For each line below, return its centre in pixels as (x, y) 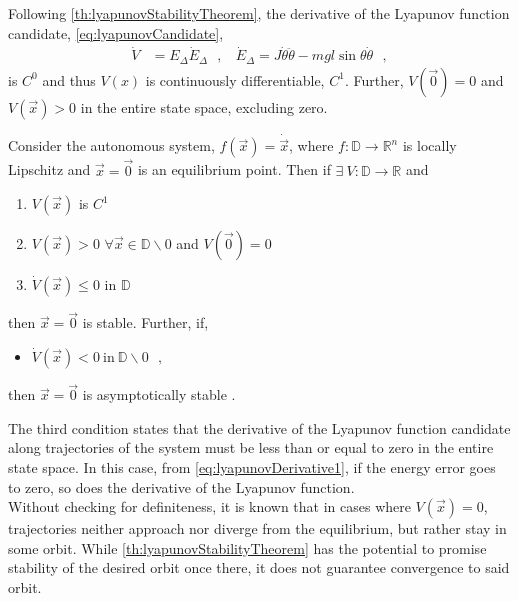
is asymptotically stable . (159, 394)
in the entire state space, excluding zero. (204, 106)
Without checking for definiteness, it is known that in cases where (209, 506)
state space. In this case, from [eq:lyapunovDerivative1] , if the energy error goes (252, 466)
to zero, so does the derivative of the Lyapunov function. (181, 486)
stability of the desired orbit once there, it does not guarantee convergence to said (259, 567)
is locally (429, 145)
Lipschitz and (49, 169)
